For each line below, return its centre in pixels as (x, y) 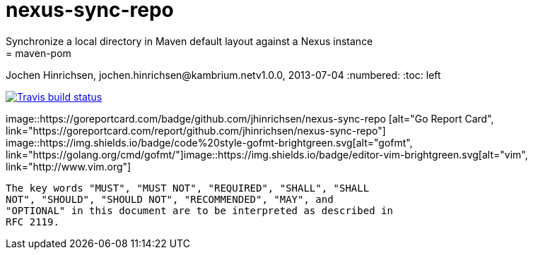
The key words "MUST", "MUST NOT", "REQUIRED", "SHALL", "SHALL (188, 188)
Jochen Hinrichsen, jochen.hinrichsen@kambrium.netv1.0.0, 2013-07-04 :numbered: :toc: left (223, 75)
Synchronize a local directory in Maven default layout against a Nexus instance (189, 41)
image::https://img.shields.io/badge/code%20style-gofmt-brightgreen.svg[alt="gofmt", (209, 142)
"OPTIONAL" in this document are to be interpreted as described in (199, 210)
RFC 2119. (33, 222)
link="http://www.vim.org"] (69, 166)
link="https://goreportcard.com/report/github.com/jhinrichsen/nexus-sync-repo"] (196, 130)
